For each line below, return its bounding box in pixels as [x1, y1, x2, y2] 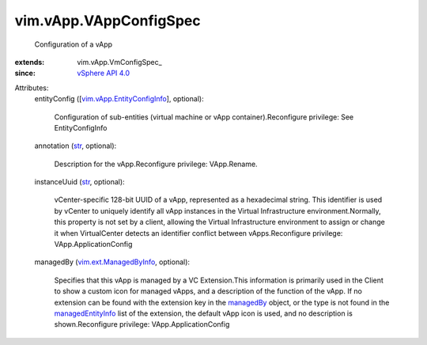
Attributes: [14, 83, 49, 93]
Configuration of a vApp [34, 40, 113, 49]
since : [14, 68, 36, 78]
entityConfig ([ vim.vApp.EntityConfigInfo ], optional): [34, 94, 205, 104]
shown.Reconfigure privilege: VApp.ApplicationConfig [54, 320, 230, 329]
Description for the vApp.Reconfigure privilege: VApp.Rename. [54, 159, 258, 169]
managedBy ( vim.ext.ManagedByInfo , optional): [34, 257, 190, 267]
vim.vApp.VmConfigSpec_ [77, 57, 162, 66]
